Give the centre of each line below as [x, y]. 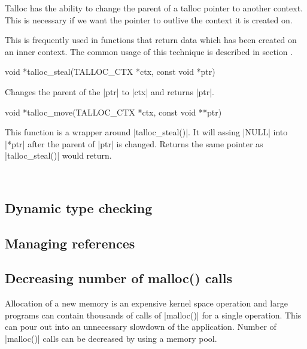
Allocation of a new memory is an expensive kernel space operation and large [146, 303]
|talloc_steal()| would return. [58, 155]
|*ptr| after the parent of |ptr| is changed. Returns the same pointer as [134, 143]
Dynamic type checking [79, 207]
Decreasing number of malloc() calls [119, 278]
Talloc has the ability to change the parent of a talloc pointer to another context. [154, 8]
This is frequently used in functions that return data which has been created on [151, 40]
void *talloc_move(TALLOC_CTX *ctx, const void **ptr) [113, 112]
